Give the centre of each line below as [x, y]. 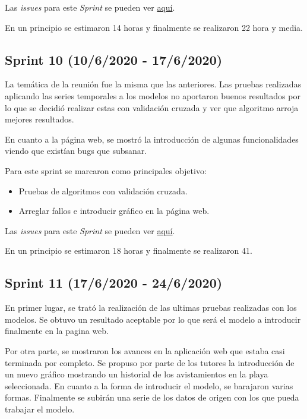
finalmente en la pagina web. [57, 331]
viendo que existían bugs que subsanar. [76, 151]
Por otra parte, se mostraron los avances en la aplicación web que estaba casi [145, 350]
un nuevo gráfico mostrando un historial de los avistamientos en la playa [137, 374]
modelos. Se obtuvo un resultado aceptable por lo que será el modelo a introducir [153, 319]
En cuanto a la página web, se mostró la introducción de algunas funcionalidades [152, 139]
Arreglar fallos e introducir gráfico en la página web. [114, 211]
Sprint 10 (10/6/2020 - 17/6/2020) [114, 59]
